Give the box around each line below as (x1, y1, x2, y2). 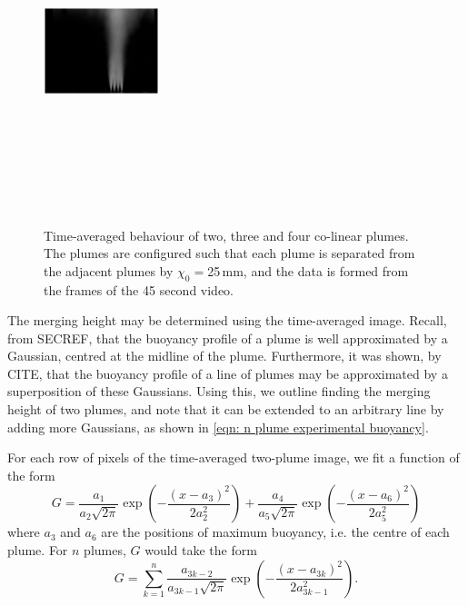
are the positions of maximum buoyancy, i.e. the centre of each (101, 522, 450, 541)
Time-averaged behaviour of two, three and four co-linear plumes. (44, 225, 409, 244)
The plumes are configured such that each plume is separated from (44, 243, 415, 263)
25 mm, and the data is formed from (207, 261, 409, 280)
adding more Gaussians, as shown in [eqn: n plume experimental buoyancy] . (7, 417, 429, 436)
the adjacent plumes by (44, 261, 174, 280)
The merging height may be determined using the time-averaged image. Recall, (7, 311, 447, 330)
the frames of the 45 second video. (44, 280, 234, 299)
